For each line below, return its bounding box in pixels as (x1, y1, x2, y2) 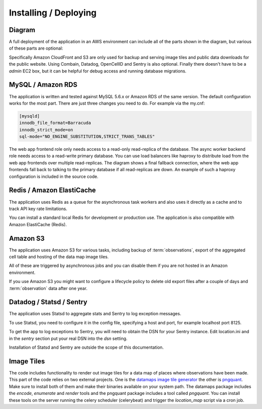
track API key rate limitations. (9, 206, 67, 212)
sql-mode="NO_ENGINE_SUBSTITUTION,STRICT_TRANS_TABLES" (19, 134, 155, 140)
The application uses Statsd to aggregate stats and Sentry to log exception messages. (9, 311, 181, 317)
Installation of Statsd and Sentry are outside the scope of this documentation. (9, 344, 164, 350)
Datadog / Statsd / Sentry (9, 298, 87, 306)
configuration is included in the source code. (9, 173, 99, 179)
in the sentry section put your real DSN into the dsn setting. (9, 336, 128, 341)
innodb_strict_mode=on (19, 127, 73, 132)
